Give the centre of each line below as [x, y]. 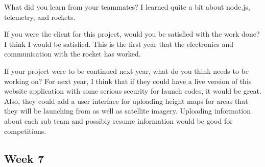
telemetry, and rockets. [40, 17]
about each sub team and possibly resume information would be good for [118, 120]
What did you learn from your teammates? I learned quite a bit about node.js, [127, 7]
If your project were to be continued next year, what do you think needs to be [126, 71]
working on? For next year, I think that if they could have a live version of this [128, 81]
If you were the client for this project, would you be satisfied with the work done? [132, 34]
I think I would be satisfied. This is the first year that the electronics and [119, 44]
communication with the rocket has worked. [73, 54]
